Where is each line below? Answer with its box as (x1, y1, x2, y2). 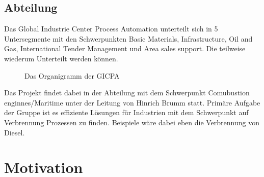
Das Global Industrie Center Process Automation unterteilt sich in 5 (4, 23, 218, 34)
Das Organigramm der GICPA (24, 70, 120, 81)
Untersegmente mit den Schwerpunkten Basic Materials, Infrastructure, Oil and (4, 33, 253, 44)
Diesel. (4, 127, 25, 137)
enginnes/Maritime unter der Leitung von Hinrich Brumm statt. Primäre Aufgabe (4, 97, 260, 108)
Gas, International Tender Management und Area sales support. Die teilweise (4, 43, 246, 54)
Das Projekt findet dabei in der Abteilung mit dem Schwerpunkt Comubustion (4, 87, 250, 98)
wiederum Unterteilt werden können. (4, 53, 118, 63)
